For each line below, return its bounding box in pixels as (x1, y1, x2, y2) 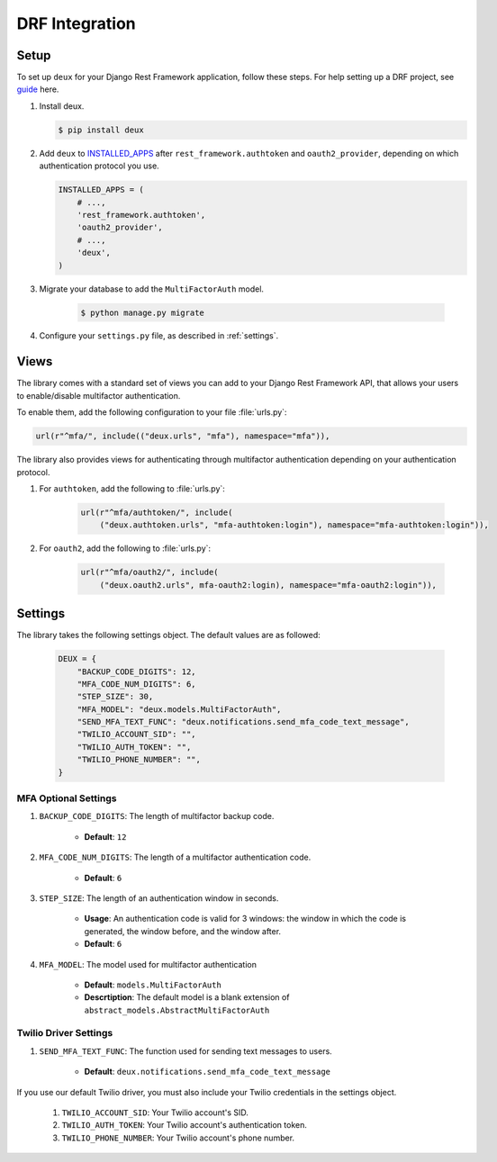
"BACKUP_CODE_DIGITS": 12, (77, 666, 197, 677)
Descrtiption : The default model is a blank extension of (84, 992, 290, 1003)
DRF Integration (16, 14, 137, 33)
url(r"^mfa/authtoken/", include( (80, 507, 233, 518)
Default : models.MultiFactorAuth (84, 979, 222, 990)
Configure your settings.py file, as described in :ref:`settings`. (39, 330, 279, 341)
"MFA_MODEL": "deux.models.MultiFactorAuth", (77, 704, 282, 715)
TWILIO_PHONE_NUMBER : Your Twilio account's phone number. (61, 1132, 295, 1143)
